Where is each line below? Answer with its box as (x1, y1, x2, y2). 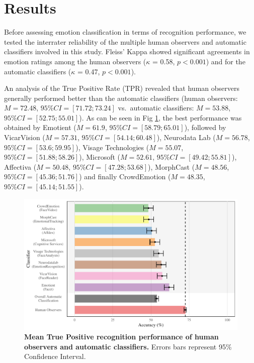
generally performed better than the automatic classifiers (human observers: (4, 92, 238, 103)
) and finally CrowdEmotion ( (79, 171, 171, 182)
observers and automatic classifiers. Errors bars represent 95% (24, 341, 232, 351)
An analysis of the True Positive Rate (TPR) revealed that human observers (4, 83, 239, 93)
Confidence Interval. (24, 351, 86, 361)
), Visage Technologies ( (75, 142, 149, 152)
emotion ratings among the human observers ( (4, 56, 146, 66)
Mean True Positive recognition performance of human (24, 331, 219, 342)
